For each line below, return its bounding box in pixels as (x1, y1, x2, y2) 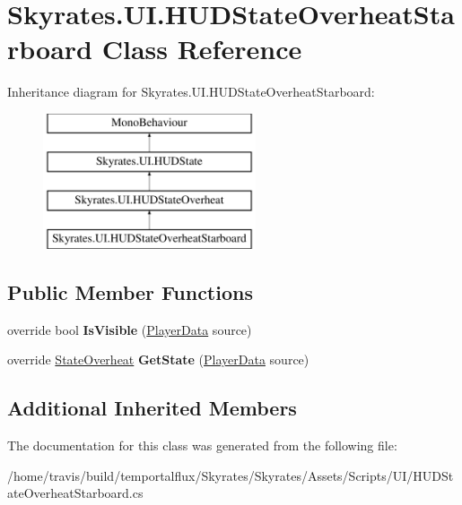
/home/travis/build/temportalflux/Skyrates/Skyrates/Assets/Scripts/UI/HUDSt (7, 466, 454, 484)
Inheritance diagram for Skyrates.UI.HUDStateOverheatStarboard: (7, 82, 375, 101)
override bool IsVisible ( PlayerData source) (7, 320, 252, 338)
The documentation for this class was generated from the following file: (7, 436, 397, 455)
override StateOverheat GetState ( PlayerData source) (7, 350, 309, 369)
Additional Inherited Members (7, 394, 297, 422)
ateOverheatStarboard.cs (7, 484, 144, 502)
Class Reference (101, 30, 302, 67)
